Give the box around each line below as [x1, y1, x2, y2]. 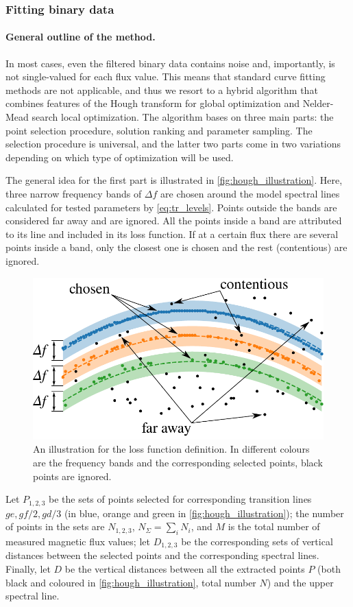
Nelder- [302, 96, 334, 110]
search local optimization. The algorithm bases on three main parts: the [32, 110, 334, 124]
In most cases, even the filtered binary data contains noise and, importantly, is [5, 56, 335, 70]
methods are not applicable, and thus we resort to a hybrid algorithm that [5, 82, 318, 97]
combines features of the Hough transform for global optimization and [5, 96, 300, 110]
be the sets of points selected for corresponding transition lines [49, 492, 312, 506]
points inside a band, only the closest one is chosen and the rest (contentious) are [5, 240, 348, 254]
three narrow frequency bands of [5, 186, 142, 200]
